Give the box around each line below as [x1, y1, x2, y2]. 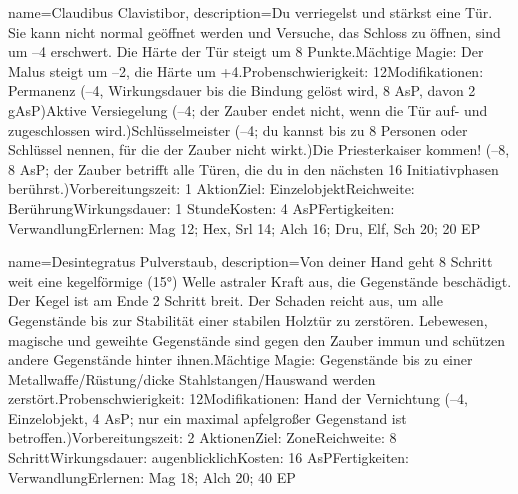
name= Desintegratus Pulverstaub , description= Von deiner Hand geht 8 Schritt [8, 251, 493, 272]
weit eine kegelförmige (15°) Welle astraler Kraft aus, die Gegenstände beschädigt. [8, 270, 512, 291]
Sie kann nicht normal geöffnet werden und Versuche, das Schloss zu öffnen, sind [8, 21, 501, 42]
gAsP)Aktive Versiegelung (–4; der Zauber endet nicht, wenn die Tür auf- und [8, 99, 488, 120]
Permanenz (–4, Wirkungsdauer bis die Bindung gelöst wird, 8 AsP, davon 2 [8, 80, 476, 101]
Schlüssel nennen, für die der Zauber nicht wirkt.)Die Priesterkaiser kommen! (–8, [8, 139, 510, 160]
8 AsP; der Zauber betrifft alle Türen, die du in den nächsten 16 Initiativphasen [8, 158, 499, 179]
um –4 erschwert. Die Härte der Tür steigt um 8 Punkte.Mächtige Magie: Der [8, 41, 484, 62]
